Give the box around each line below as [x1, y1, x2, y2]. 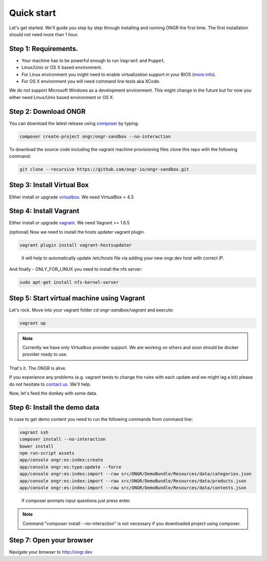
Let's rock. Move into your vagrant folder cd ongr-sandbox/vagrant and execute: [9, 307, 174, 313]
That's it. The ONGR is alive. [9, 365, 67, 371]
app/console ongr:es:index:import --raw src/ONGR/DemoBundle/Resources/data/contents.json [19, 485, 247, 491]
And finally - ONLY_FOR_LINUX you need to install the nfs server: [9, 266, 143, 272]
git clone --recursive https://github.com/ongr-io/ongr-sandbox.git [19, 166, 189, 172]
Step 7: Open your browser [9, 536, 93, 544]
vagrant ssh [19, 429, 49, 435]
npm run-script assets [19, 451, 75, 456]
